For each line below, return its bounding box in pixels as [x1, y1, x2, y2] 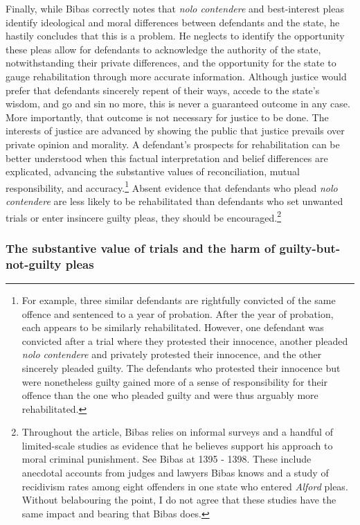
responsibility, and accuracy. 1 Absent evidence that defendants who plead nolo [6, 178, 338, 195]
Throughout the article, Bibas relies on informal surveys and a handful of [21, 425, 333, 439]
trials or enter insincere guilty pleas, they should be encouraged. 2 [6, 208, 281, 224]
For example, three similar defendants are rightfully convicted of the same [21, 292, 336, 307]
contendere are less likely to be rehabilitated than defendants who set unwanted [6, 193, 343, 208]
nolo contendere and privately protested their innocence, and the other [21, 347, 322, 362]
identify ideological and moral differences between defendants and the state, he [6, 15, 340, 29]
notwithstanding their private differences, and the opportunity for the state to [6, 55, 336, 70]
